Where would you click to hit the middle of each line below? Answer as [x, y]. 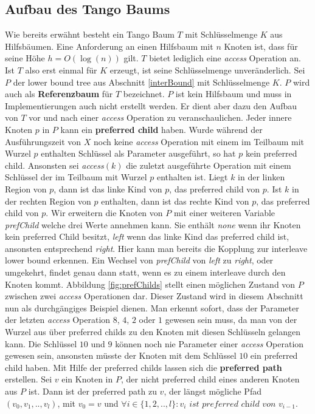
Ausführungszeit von [43, 141]
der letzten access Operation [58, 320]
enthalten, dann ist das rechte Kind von [175, 201]
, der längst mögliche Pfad [213, 391]
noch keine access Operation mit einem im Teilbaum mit [199, 141]
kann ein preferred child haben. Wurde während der [161, 129]
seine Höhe [25, 58]
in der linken [261, 177]
